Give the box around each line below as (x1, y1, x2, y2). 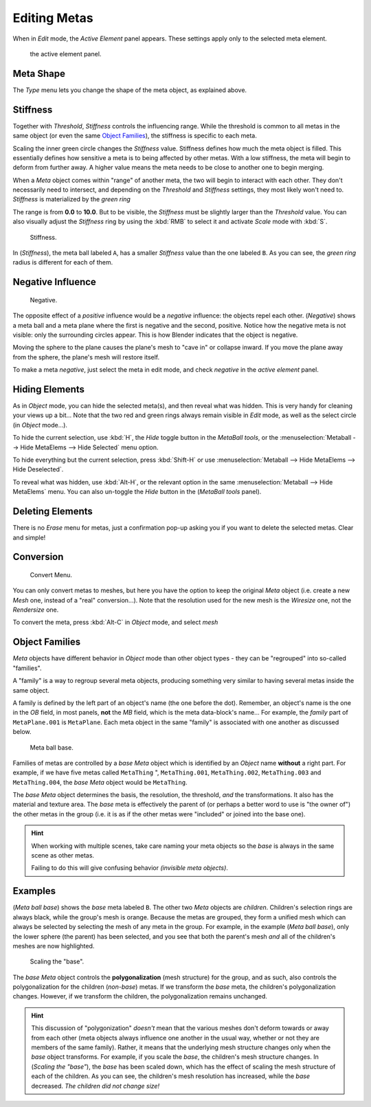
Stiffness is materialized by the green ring (12, 195, 131, 203)
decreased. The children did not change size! (31, 1082, 160, 1090)
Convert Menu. (30, 570, 72, 579)
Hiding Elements (12, 383, 85, 395)
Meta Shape (12, 67, 65, 79)
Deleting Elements (12, 506, 93, 517)
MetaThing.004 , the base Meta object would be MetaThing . (12, 778, 188, 786)
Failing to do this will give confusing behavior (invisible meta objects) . (31, 864, 228, 872)
